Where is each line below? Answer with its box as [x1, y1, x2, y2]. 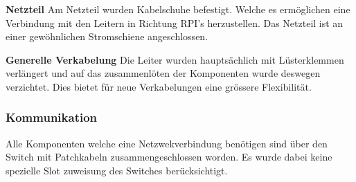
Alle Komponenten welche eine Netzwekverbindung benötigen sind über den [6, 136, 328, 150]
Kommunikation [6, 109, 98, 126]
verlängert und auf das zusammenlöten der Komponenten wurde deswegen [6, 66, 321, 80]
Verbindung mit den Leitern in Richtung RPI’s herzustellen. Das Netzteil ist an [6, 15, 344, 30]
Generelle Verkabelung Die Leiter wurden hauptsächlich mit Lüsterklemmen [6, 52, 344, 66]
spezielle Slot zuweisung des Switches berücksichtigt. [6, 163, 228, 177]
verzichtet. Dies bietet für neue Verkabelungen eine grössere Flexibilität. [6, 79, 312, 93]
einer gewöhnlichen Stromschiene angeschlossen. [6, 29, 208, 44]
